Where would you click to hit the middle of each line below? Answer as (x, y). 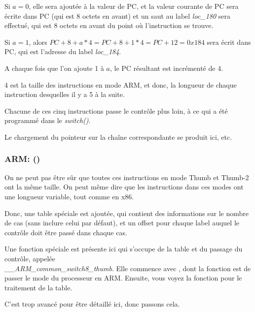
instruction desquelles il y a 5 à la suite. (65, 94)
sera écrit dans (229, 42)
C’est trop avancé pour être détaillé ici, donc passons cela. (92, 304)
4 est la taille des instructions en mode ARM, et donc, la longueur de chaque (121, 84)
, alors (38, 42)
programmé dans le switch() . (48, 120)
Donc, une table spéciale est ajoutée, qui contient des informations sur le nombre (127, 213)
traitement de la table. (38, 287)
